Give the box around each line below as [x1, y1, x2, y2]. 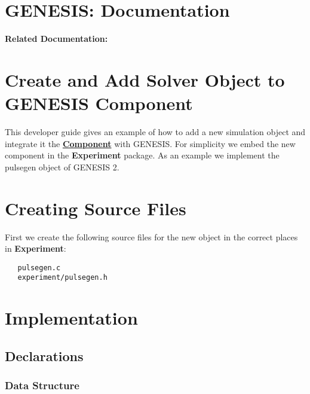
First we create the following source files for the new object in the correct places [5, 230, 298, 243]
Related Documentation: [5, 32, 108, 45]
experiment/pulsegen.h [17, 273, 108, 282]
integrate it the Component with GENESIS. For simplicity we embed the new [5, 137, 296, 149]
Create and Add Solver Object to [5, 67, 285, 91]
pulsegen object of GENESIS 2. [5, 160, 119, 173]
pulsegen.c [17, 263, 61, 272]
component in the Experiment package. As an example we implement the [5, 149, 280, 161]
